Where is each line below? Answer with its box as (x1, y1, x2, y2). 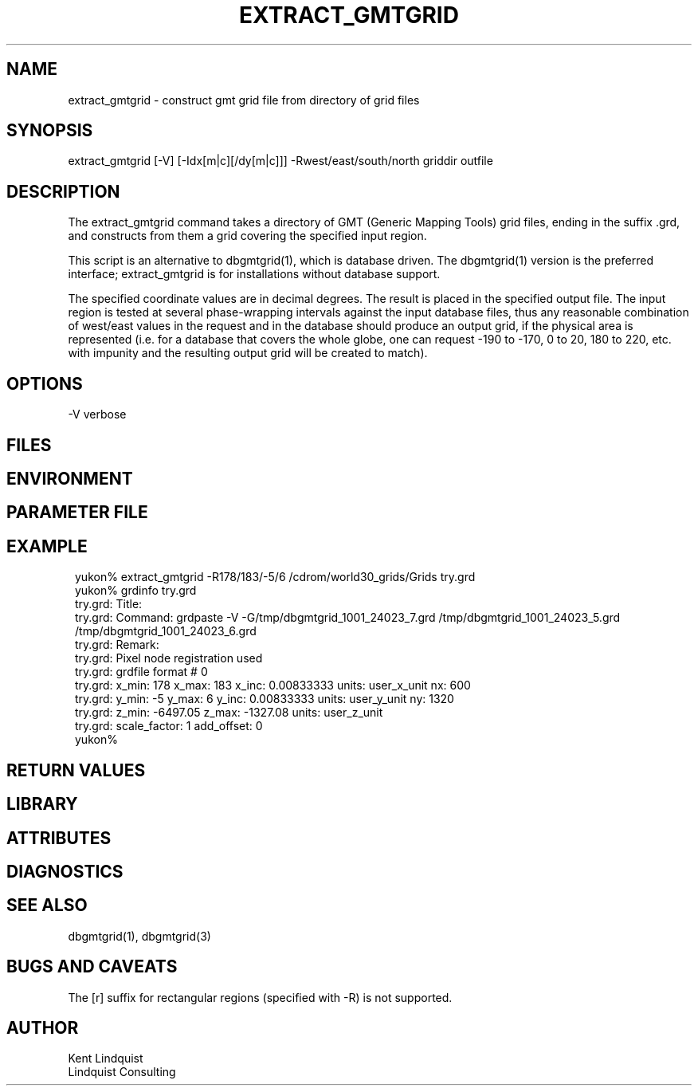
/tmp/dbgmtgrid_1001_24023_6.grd (75, 624, 257, 638)
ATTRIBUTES (6, 827, 112, 848)
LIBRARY (6, 794, 78, 815)
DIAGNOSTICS (6, 861, 124, 882)
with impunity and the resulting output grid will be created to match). (68, 346, 428, 360)
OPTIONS (6, 373, 83, 394)
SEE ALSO (6, 895, 88, 916)
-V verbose (68, 407, 127, 422)
